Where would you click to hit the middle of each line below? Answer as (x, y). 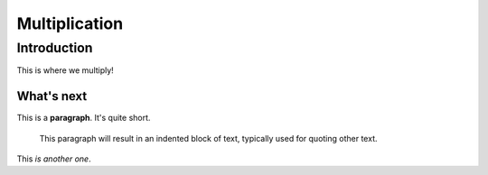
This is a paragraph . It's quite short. (84, 118)
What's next (52, 96)
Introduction (55, 48)
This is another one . (54, 159)
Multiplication (70, 23)
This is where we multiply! (66, 70)
